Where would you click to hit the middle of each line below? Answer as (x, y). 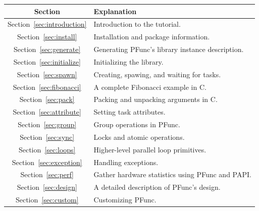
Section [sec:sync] (47, 137)
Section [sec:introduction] (47, 24)
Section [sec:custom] (47, 200)
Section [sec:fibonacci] (47, 87)
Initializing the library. (128, 61)
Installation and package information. (152, 37)
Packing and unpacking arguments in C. (156, 99)
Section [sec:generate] (47, 49)
